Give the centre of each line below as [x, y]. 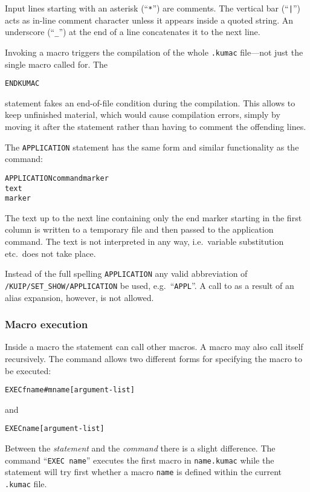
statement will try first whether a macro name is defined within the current [144, 472]
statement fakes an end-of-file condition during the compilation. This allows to [150, 102]
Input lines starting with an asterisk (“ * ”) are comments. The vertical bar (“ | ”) [153, 8]
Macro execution [47, 324]
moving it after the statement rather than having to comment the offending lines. [156, 126]
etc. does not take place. [50, 253]
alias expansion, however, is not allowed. [79, 297]
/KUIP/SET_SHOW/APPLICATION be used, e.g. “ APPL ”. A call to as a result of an [150, 285]
